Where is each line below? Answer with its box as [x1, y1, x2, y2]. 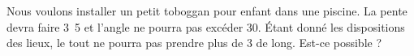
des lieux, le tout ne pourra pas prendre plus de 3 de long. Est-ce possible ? [6, 34, 382, 51]
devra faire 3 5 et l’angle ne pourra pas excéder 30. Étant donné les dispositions [6, 18, 405, 35]
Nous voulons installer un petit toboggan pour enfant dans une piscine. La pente [6, 2, 408, 19]
